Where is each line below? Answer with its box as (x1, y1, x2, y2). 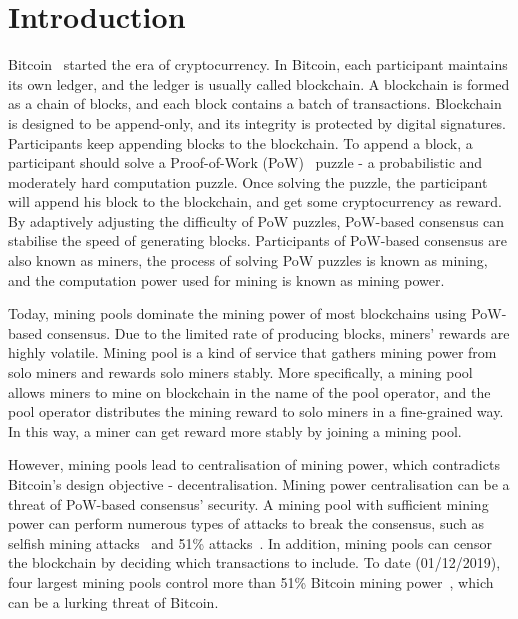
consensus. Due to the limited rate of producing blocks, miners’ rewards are (46, 322, 510, 343)
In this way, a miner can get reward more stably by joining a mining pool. (8, 420, 462, 441)
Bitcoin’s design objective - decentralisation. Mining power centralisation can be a (8, 474, 510, 494)
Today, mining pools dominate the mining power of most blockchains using (8, 303, 467, 324)
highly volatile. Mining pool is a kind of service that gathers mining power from (8, 342, 497, 363)
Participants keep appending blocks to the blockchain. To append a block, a (8, 132, 473, 153)
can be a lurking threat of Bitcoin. (8, 591, 219, 612)
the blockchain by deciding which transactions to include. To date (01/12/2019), (8, 552, 501, 573)
